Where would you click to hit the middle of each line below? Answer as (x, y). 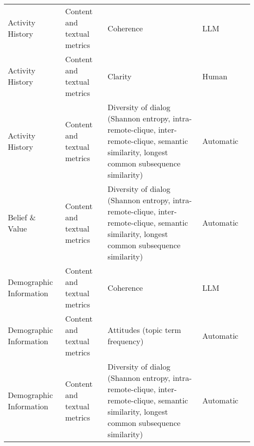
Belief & (22, 217)
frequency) (126, 341)
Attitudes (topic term (144, 330)
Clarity (120, 76)
